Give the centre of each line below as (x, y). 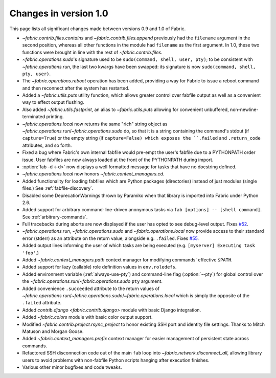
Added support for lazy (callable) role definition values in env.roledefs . (99, 267)
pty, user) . (37, 74)
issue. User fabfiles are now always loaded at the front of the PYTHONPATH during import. (118, 160)
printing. (55, 117)
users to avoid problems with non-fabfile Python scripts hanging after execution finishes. (116, 360)
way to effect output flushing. (53, 102)
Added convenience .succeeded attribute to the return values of (91, 288)
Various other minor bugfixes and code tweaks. (72, 367)
